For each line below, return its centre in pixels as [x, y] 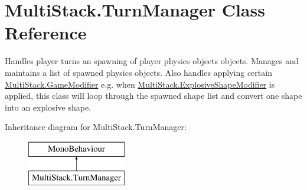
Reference [46, 33]
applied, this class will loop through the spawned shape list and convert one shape [153, 96]
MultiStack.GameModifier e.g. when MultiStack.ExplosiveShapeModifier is [140, 84]
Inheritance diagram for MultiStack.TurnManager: [96, 127]
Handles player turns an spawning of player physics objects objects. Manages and [152, 61]
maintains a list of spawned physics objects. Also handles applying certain [138, 72]
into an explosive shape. [48, 107]
